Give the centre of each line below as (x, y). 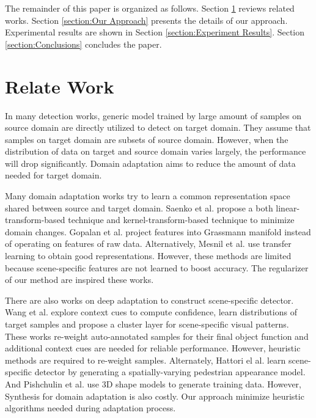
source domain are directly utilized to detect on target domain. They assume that (158, 127)
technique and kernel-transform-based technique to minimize (181, 220)
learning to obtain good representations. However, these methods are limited (148, 256)
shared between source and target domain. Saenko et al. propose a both (139, 207)
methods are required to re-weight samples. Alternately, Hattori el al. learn (145, 360)
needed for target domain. (53, 175)
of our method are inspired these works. (79, 280)
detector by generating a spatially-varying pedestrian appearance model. (170, 372)
